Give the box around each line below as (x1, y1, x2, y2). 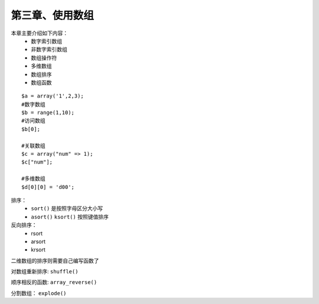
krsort (31, 246, 45, 253)
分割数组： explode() (11, 289, 67, 296)
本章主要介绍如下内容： (11, 30, 68, 37)
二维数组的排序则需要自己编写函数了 (11, 257, 99, 264)
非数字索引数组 (31, 46, 67, 53)
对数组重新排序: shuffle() (11, 268, 79, 275)
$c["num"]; (21, 159, 53, 165)
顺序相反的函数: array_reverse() (11, 279, 97, 286)
